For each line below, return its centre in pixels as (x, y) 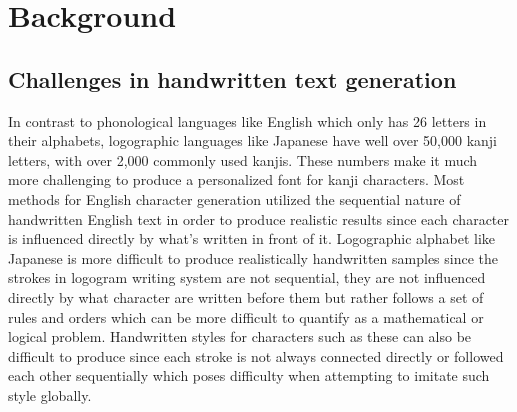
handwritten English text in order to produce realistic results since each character (259, 218)
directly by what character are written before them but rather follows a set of (246, 296)
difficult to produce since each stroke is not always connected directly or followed (256, 355)
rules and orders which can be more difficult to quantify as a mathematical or (246, 316)
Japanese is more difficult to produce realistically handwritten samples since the (253, 257)
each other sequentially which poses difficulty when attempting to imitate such (249, 375)
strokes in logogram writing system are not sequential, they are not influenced (247, 277)
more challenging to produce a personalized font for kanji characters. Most (236, 179)
